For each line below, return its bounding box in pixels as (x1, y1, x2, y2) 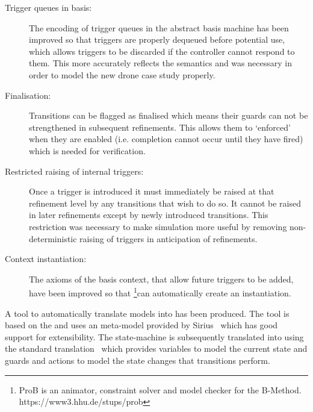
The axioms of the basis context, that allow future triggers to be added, (29, 272, 294, 285)
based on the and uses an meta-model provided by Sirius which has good (5, 319, 278, 331)
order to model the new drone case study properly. (29, 68, 215, 81)
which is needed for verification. (29, 144, 146, 157)
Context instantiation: (5, 252, 87, 265)
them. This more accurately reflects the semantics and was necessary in (29, 57, 292, 69)
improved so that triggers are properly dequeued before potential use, (29, 33, 285, 46)
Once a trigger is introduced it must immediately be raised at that (29, 185, 274, 198)
